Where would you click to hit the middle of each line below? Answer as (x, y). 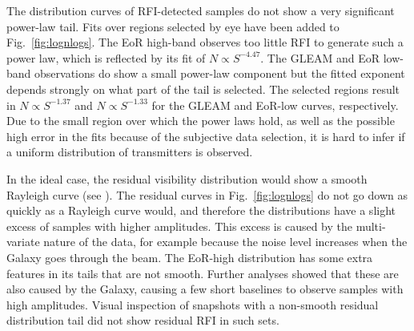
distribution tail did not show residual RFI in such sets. (143, 320)
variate (23, 242)
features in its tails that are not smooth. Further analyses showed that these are (203, 273)
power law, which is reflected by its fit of (106, 57)
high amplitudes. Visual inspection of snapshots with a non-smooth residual (193, 304)
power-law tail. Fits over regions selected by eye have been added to (173, 26)
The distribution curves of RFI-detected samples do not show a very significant (201, 10)
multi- (371, 226)
